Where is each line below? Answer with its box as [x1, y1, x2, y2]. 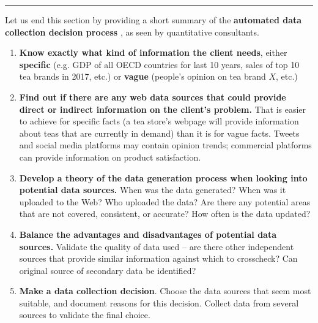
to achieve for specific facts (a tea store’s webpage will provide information [19, 115, 299, 127]
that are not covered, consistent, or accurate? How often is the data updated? [19, 207, 311, 220]
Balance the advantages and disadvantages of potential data [19, 227, 276, 240]
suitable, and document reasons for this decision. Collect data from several [19, 296, 299, 309]
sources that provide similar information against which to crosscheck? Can [19, 252, 298, 265]
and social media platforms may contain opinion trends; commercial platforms [19, 139, 312, 151]
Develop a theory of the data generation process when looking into [19, 171, 308, 184]
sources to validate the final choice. [19, 308, 150, 321]
